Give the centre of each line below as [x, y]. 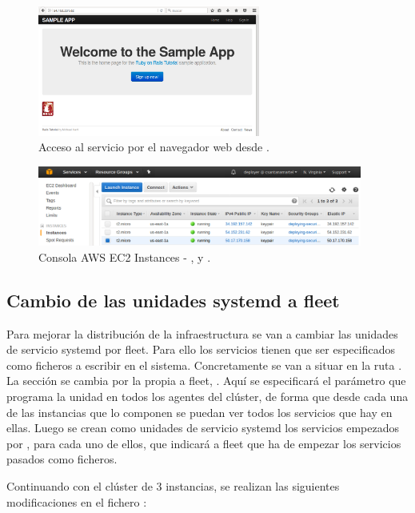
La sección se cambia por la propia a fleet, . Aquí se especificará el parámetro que [206, 381]
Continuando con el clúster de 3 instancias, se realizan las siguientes [173, 485]
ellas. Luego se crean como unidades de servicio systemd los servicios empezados [203, 428]
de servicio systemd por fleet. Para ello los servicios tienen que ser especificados [201, 349]
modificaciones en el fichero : [77, 501]
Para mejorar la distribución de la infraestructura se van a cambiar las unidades [202, 333]
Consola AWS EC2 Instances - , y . [125, 256]
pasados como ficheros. [62, 459]
